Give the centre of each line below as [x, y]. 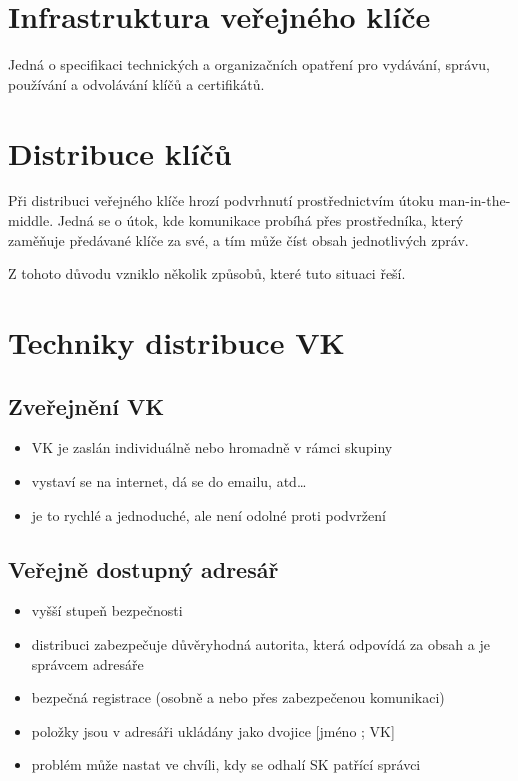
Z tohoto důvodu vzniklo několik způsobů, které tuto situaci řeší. [207, 273]
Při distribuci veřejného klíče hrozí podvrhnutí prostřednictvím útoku [221, 200]
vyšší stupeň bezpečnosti [107, 610]
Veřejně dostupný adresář [143, 568]
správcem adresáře [87, 663]
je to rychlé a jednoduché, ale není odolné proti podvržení [208, 514]
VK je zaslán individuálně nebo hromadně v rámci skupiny [212, 447]
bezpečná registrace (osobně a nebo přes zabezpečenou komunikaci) [238, 697]
